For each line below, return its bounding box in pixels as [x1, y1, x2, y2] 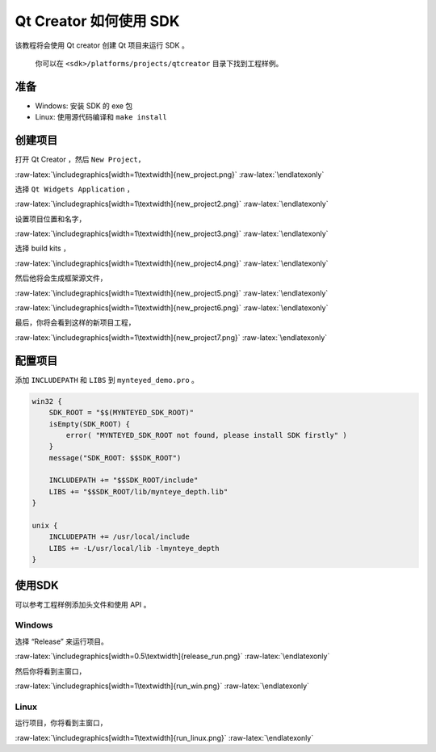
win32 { [31, 397, 62, 405]
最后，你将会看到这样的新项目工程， [15, 317, 136, 327]
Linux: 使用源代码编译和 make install [35, 112, 167, 122]
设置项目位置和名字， [15, 214, 86, 224]
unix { [31, 521, 58, 531]
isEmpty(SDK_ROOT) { [48, 419, 131, 428]
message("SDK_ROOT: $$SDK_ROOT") [48, 453, 182, 462]
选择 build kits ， [15, 243, 70, 254]
